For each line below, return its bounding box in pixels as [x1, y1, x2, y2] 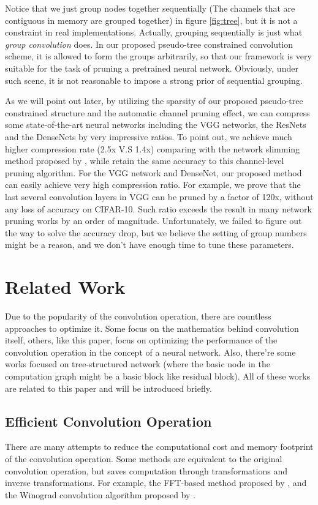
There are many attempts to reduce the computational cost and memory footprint [5, 440, 314, 453]
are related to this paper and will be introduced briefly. [5, 381, 212, 394]
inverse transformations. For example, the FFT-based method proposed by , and [5, 476, 307, 489]
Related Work [5, 274, 126, 299]
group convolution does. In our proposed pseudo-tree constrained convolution [5, 37, 293, 50]
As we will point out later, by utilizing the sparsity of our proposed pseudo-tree [5, 94, 303, 107]
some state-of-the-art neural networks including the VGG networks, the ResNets [5, 118, 306, 131]
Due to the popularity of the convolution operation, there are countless [5, 310, 271, 322]
